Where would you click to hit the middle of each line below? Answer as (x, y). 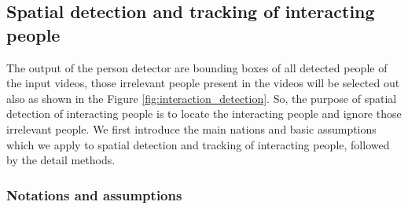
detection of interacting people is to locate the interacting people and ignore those (204, 114)
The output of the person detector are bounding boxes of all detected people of (197, 67)
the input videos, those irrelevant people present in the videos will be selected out (203, 83)
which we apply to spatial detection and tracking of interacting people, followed (198, 144)
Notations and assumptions (94, 194)
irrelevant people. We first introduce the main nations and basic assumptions (191, 128)
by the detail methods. (61, 160)
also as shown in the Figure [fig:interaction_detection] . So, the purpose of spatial (202, 98)
